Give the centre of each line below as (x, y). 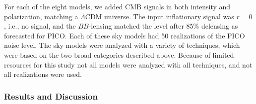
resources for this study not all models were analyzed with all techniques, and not (128, 64)
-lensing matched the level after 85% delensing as (163, 26)
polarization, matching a (41, 16)
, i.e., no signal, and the (40, 26)
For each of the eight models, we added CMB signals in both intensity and (117, 6)
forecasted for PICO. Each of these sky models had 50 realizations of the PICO (125, 35)
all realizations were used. (43, 74)
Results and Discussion (51, 96)
